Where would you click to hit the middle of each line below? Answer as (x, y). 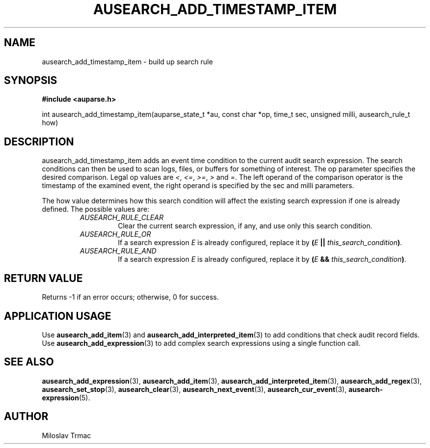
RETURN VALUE (43, 278)
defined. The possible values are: (96, 209)
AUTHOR (26, 417)
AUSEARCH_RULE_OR (115, 234)
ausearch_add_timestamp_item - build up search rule (127, 61)
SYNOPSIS (31, 81)
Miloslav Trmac (67, 435)
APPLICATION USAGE (58, 316)
